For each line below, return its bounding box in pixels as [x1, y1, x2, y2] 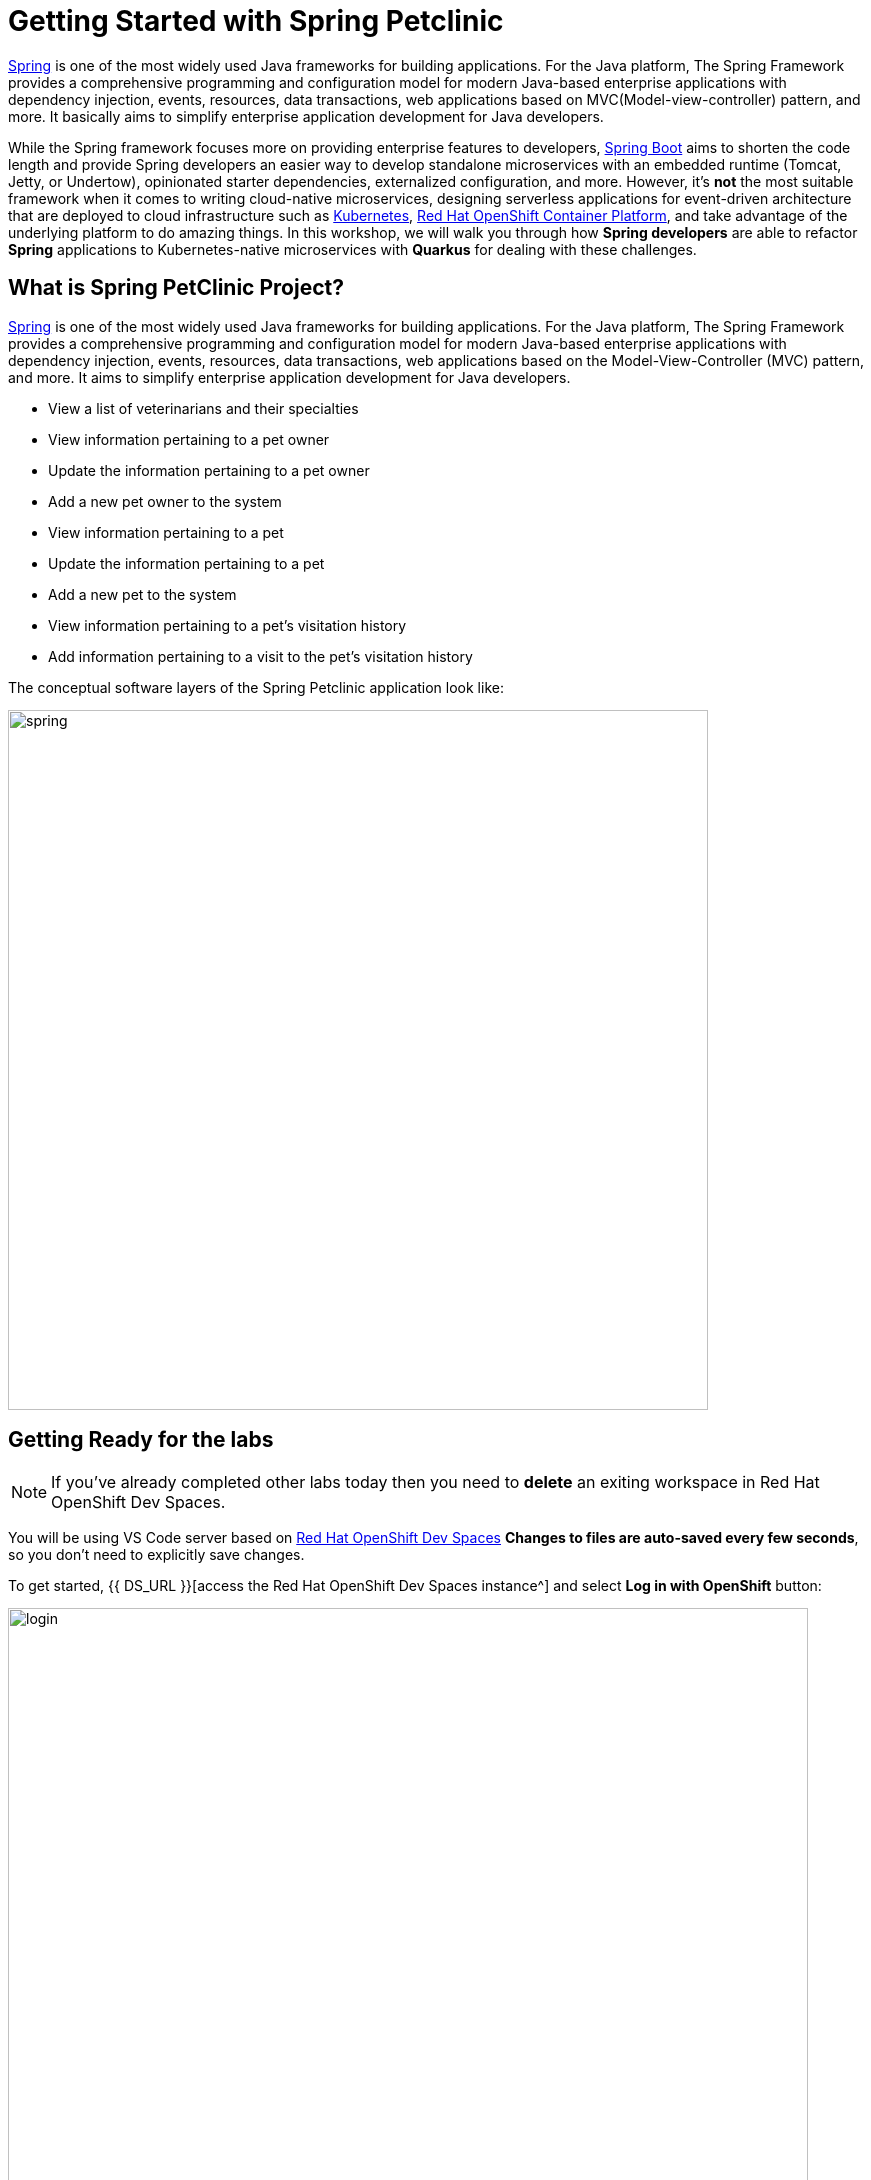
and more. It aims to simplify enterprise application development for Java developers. [8, 368, 571, 386]
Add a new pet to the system [48, 585, 237, 603]
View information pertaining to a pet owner [48, 430, 330, 448]
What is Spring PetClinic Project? [8, 275, 344, 301]
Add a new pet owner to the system [48, 492, 282, 510]
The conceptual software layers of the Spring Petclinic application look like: [8, 678, 504, 696]
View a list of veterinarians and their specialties [48, 399, 359, 417]
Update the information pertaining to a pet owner [48, 461, 370, 479]
